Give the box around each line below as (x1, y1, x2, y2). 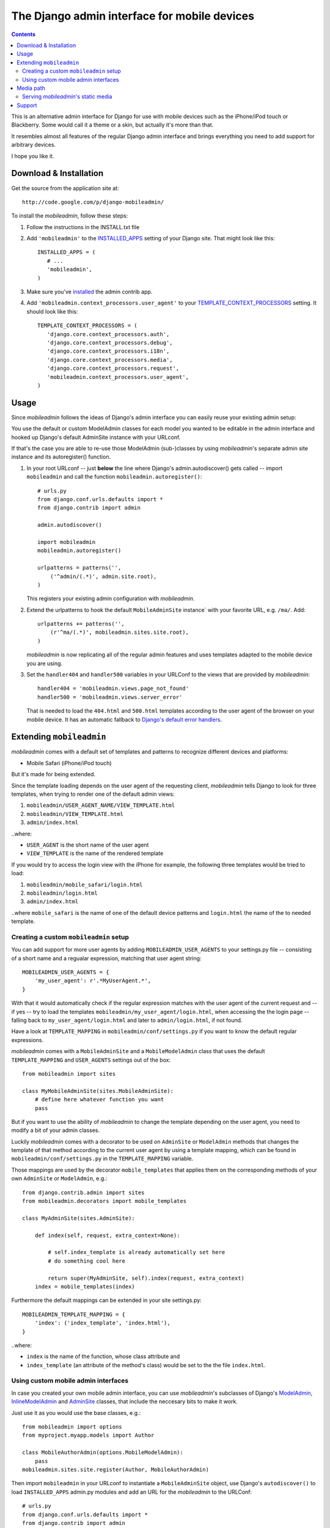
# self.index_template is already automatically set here (48, 1249, 226, 1256)
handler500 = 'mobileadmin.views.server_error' (37, 694, 183, 700)
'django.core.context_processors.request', (46, 365, 180, 372)
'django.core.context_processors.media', (46, 356, 174, 363)
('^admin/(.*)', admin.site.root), (50, 573, 157, 580)
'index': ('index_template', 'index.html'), (34, 1320, 170, 1326)
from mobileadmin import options (22, 1423, 122, 1430)
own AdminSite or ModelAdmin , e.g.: (11, 1175, 108, 1182)
